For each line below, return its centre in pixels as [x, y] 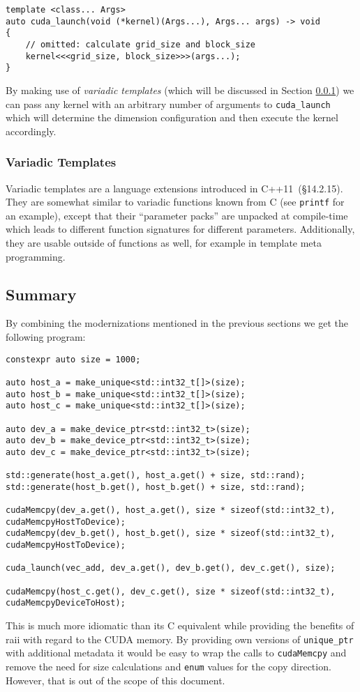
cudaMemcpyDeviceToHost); [66, 603]
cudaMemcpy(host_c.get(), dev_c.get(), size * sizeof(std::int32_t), [171, 591]
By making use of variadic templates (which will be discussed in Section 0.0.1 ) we [180, 90]
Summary [41, 294]
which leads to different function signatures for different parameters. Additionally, [180, 229]
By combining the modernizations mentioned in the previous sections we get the [177, 323]
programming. [36, 256]
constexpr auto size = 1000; [73, 359]
